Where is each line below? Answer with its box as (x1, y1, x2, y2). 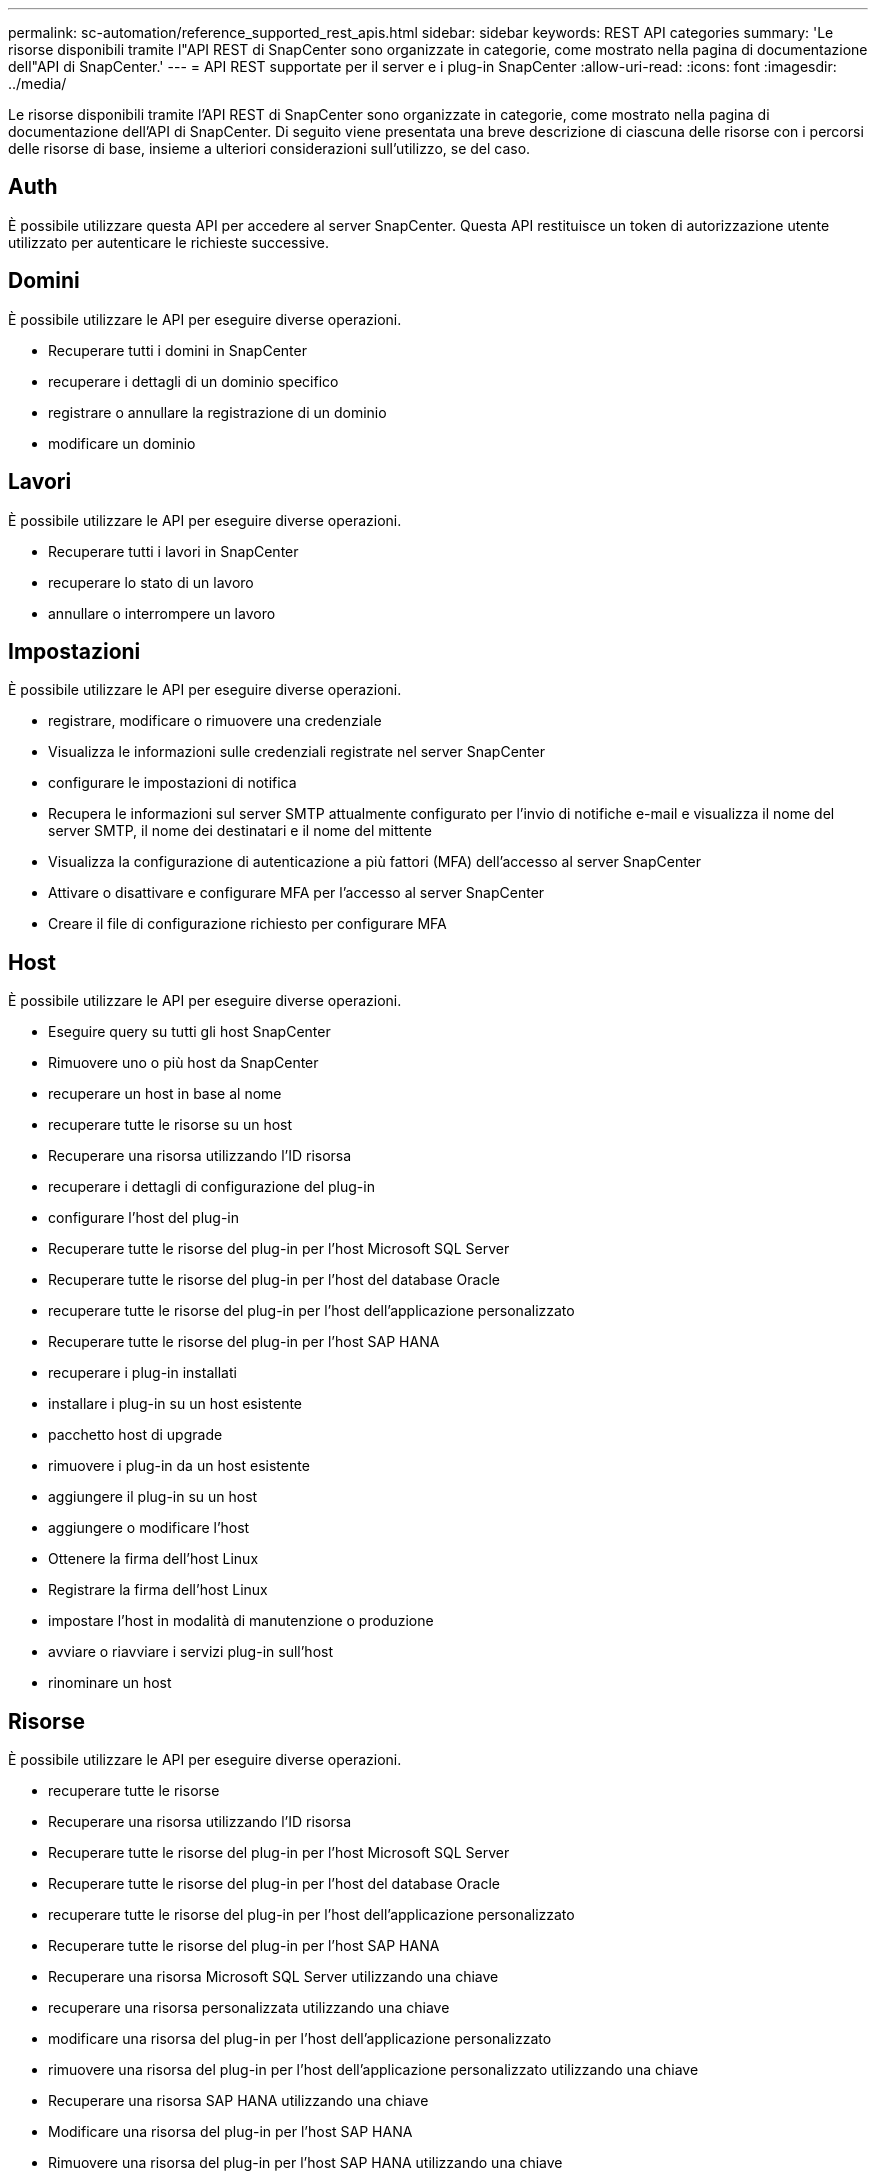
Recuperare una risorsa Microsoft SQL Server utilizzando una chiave (48, 1968, 499, 1986)
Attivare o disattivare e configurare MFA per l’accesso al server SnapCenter (48, 884, 545, 902)
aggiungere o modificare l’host (48, 1519, 250, 1537)
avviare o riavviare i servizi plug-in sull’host (48, 1643, 333, 1661)
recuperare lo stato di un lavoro (48, 573, 254, 591)
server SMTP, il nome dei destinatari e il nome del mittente (48, 822, 432, 840)
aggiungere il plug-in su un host (48, 1488, 258, 1506)
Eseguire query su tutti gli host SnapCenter (48, 1023, 331, 1041)
